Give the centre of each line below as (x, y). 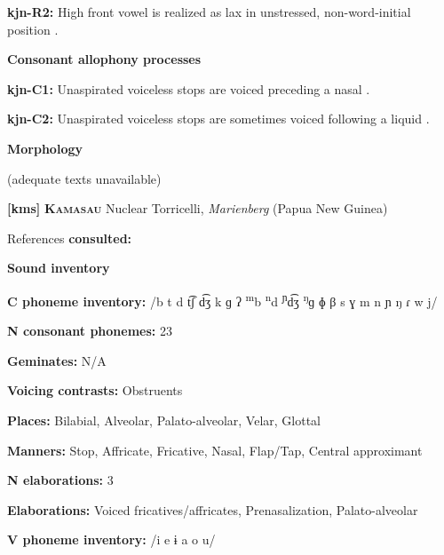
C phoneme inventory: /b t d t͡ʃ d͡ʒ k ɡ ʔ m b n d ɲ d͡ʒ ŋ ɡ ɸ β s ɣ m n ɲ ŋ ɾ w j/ (222, 299)
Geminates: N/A (57, 360)
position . (33, 29)
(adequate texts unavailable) (84, 178)
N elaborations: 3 (60, 480)
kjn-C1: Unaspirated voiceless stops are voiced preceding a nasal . (189, 88)
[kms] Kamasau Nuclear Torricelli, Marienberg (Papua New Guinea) (198, 208)
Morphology (45, 148)
